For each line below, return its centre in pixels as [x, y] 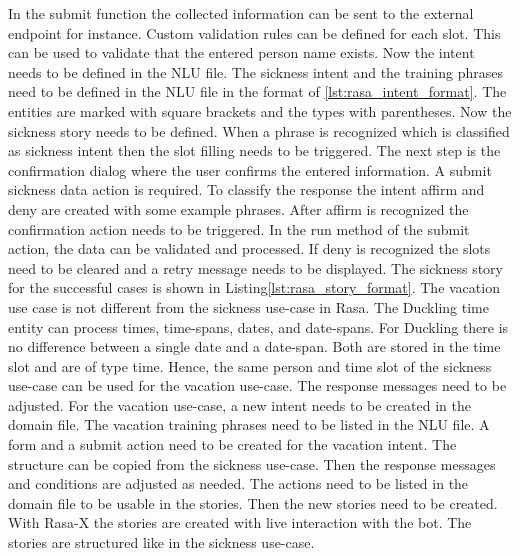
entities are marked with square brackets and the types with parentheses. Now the [260, 110]
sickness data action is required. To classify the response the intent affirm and [246, 189]
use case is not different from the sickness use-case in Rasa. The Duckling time [248, 306]
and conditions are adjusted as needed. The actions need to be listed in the [238, 483]
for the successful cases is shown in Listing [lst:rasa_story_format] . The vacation [254, 287]
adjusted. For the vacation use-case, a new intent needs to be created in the [239, 404]
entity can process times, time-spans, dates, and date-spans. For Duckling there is [258, 326]
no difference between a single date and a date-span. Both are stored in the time [254, 346]
